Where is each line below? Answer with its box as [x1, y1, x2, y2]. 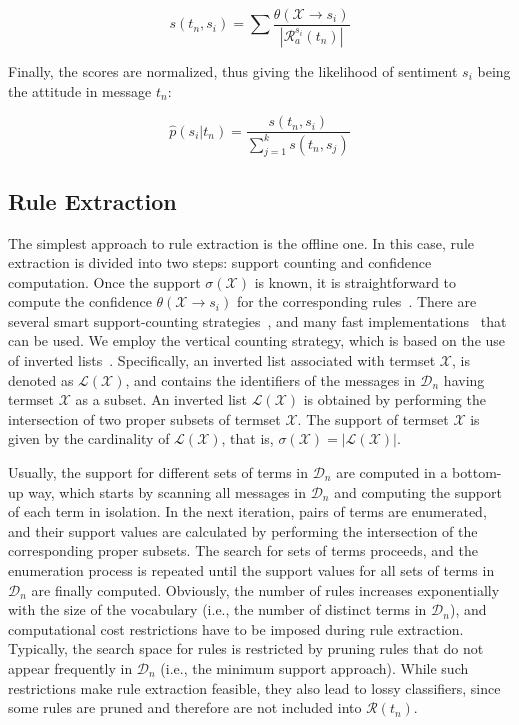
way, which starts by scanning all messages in [28, 481, 306, 502]
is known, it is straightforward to [254, 271, 457, 292]
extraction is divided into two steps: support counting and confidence [8, 252, 432, 273]
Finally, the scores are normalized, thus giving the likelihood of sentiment [8, 60, 458, 81]
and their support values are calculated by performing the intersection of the [8, 520, 478, 541]
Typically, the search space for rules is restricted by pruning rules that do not [8, 638, 484, 659]
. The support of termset [297, 408, 449, 429]
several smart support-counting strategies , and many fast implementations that [8, 310, 507, 331]
